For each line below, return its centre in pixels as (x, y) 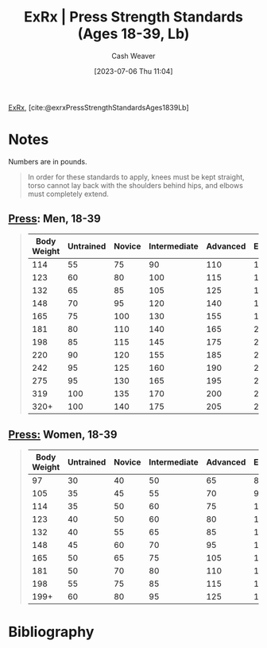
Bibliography (51, 632)
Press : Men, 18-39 (54, 219)
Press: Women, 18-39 (63, 435)
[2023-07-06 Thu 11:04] (133, 71)
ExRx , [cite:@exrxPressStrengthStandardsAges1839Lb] (99, 107)
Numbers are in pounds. (48, 161)
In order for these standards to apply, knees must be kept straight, (136, 177)
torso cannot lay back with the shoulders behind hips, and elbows (135, 185)
